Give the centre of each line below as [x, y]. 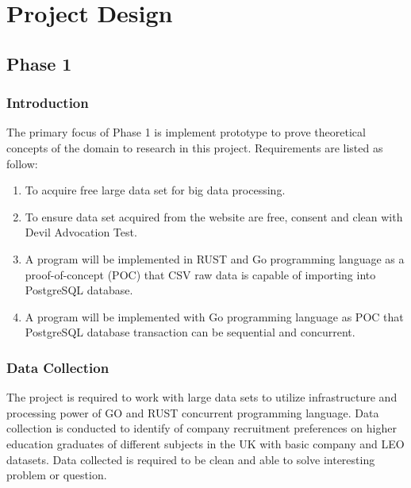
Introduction [48, 103]
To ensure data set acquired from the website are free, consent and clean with [214, 216]
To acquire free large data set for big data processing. [155, 190]
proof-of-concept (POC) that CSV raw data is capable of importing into [200, 274]
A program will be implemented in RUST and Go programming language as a [215, 258]
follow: [22, 163]
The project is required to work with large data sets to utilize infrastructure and [202, 397]
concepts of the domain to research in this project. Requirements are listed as [195, 147]
